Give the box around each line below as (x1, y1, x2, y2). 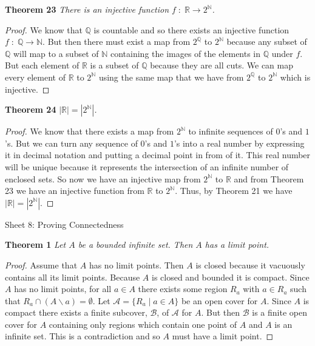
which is (280, 70, 311, 83)
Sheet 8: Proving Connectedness (5, 218, 124, 230)
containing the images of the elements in (110, 47, 261, 59)
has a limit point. (205, 238, 269, 251)
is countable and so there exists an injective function (93, 23, 290, 36)
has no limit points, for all (14, 282, 112, 295)
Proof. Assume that (5, 258, 78, 271)
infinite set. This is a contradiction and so (5, 330, 160, 342)
